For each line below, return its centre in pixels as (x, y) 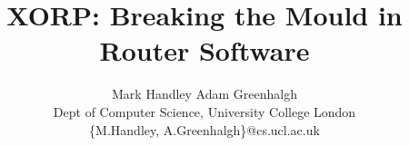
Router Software (204, 50)
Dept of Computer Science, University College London (204, 111)
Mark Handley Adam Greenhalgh (204, 94)
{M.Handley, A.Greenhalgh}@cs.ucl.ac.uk (204, 129)
